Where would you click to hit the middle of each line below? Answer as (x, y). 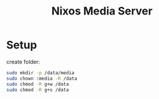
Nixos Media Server (102, 11)
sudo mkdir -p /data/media (40, 73)
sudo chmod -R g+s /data (38, 90)
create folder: (23, 62)
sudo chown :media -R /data (42, 78)
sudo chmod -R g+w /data (38, 84)
